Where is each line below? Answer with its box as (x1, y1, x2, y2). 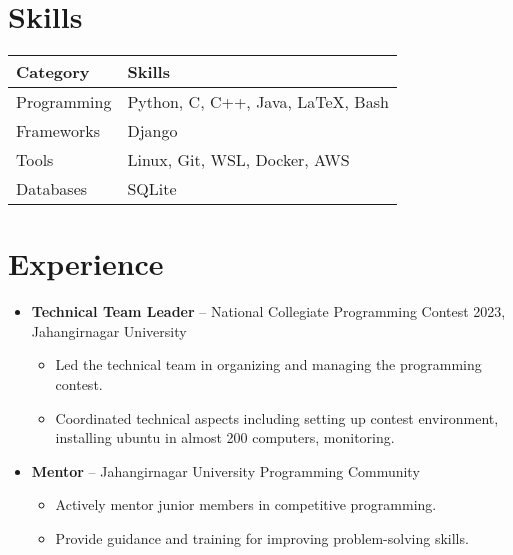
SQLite (127, 177, 177, 201)
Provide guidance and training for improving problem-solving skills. (55, 528, 469, 548)
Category (16, 60, 90, 84)
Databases (16, 177, 88, 201)
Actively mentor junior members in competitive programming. (55, 494, 437, 515)
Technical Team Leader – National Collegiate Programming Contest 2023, (31, 301, 506, 322)
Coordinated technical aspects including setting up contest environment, (55, 407, 499, 428)
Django (127, 119, 178, 143)
